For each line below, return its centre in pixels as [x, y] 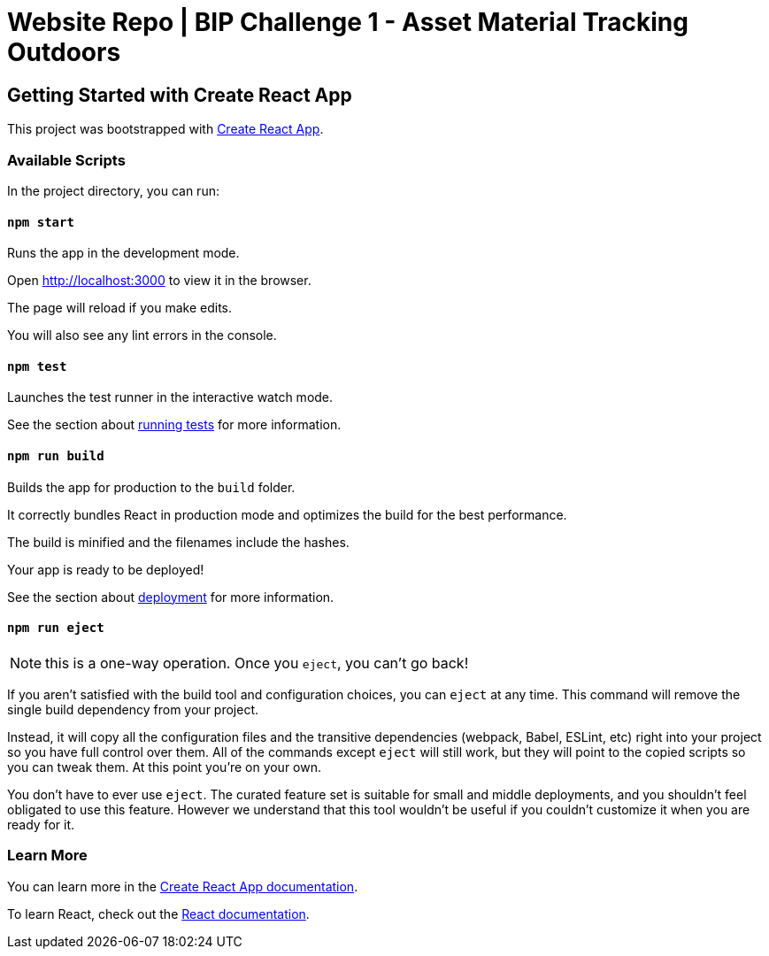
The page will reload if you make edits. [120, 308]
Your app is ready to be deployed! [106, 569]
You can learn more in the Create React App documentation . [183, 886]
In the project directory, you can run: [113, 190]
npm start [41, 222]
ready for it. [41, 824]
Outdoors [64, 52]
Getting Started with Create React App [180, 95]
